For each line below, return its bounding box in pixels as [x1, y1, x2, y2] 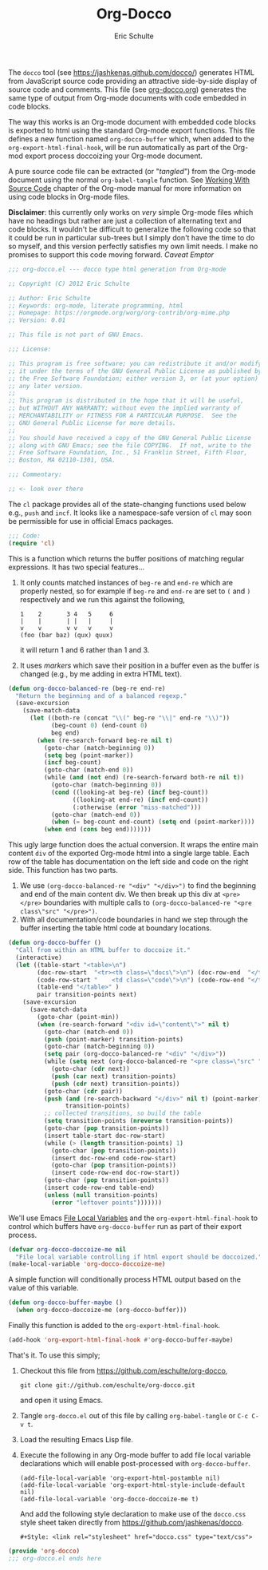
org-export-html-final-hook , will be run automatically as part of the [8, 142, 231, 152]
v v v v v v [19, 624, 113, 632]
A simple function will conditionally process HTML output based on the [8, 1275, 242, 1284]
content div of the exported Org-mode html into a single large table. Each [8, 848, 250, 858]
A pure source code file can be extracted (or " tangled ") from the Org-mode [8, 166, 256, 176]
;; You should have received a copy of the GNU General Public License [8, 434, 251, 442]
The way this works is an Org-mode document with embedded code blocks [8, 117, 257, 126]
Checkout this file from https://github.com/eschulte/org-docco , [19, 1366, 228, 1375]
